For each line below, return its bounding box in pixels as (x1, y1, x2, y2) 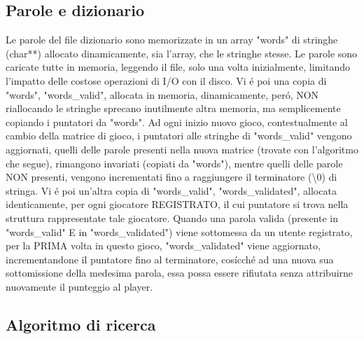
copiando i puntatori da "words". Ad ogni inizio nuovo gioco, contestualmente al (6, 114, 348, 129)
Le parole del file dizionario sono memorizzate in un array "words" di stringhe (6, 32, 338, 47)
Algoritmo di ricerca (6, 313, 156, 335)
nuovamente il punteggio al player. (6, 279, 153, 293)
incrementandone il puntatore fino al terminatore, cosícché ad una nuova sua (6, 251, 334, 266)
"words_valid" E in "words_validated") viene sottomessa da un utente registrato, (6, 224, 353, 239)
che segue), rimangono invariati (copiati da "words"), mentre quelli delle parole (6, 155, 343, 170)
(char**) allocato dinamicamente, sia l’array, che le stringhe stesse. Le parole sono (6, 46, 358, 60)
